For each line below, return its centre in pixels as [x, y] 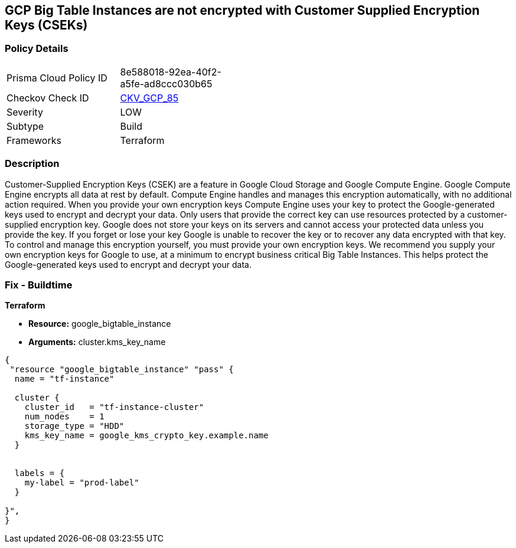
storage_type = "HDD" [74, 426]
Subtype [25, 126]
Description [32, 164]
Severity [25, 112]
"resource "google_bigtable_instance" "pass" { [122, 370]
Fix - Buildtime [39, 285]
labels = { [40, 473]
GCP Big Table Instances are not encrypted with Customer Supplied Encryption [242, 10]
